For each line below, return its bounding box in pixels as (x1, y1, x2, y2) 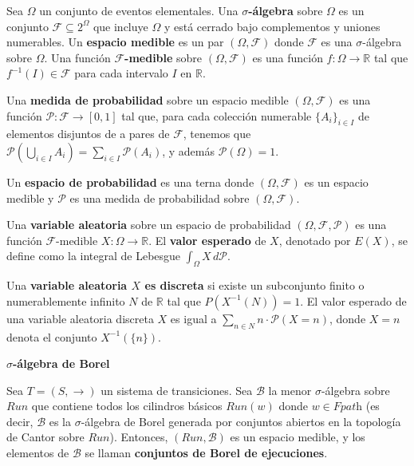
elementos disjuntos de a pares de (6, 125, 170, 142)
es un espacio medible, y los (230, 428, 365, 445)
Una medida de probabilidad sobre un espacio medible (6, 91, 289, 108)
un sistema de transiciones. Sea (101, 381, 253, 398)
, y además (162, 142, 215, 159)
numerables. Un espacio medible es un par (6, 34, 224, 50)
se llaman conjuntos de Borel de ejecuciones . (85, 444, 328, 461)
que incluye (93, 18, 148, 34)
